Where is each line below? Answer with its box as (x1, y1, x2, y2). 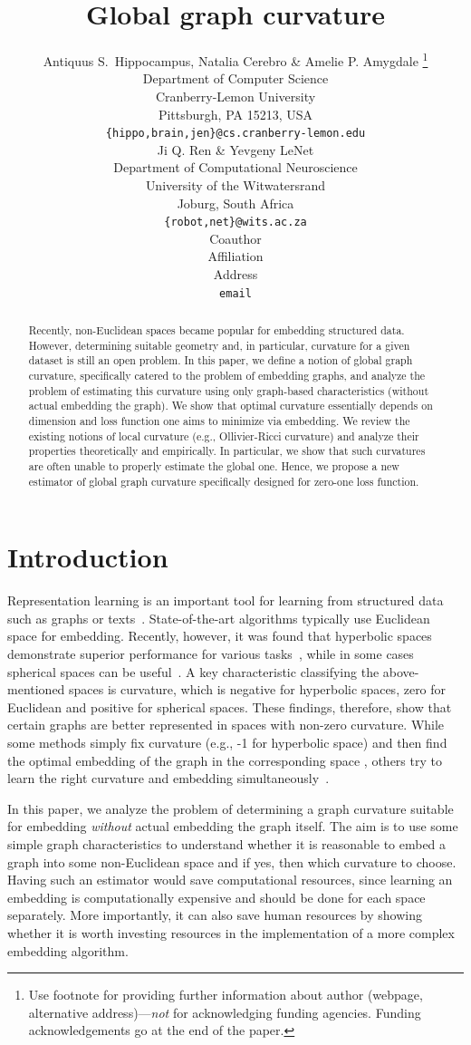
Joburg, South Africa (177, 193, 294, 212)
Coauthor (209, 228, 262, 247)
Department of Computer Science (142, 69, 329, 88)
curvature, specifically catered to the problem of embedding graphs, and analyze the (28, 368, 426, 383)
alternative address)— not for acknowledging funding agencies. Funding (28, 1002, 421, 1021)
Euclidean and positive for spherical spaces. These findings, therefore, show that (7, 697, 452, 716)
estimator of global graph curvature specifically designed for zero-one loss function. (28, 473, 419, 489)
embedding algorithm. (7, 941, 129, 960)
